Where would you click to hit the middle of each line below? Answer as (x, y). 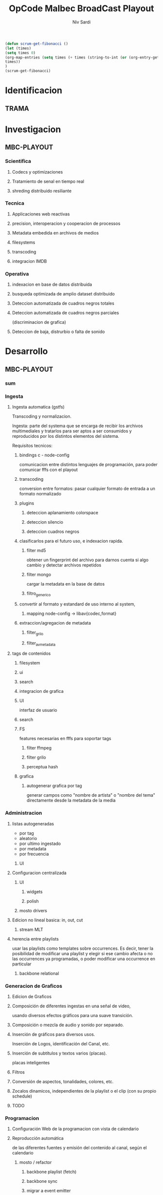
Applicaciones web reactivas (41, 214)
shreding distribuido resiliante (42, 191)
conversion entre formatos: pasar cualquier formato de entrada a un (87, 489)
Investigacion (33, 129)
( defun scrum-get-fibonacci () (37, 44)
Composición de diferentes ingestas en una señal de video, (71, 1006)
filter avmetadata (41, 643)
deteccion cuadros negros (53, 531)
